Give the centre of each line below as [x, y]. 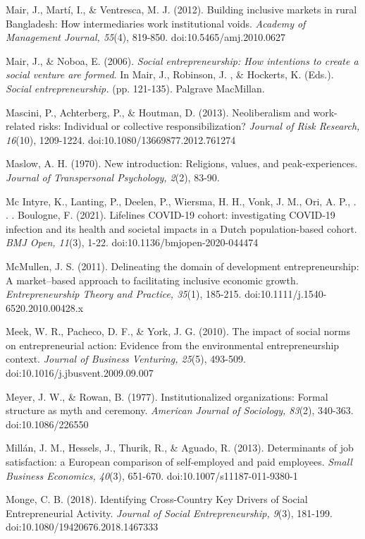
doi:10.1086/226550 [47, 424]
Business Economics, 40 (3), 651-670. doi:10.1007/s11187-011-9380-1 [152, 475]
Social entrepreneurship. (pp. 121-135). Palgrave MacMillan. [135, 88]
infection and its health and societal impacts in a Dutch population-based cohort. [181, 228]
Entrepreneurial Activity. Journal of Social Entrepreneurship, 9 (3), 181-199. [169, 513]
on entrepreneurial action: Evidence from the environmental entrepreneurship [173, 345]
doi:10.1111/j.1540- [286, 294]
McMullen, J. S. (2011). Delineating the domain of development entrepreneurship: [182, 266]
